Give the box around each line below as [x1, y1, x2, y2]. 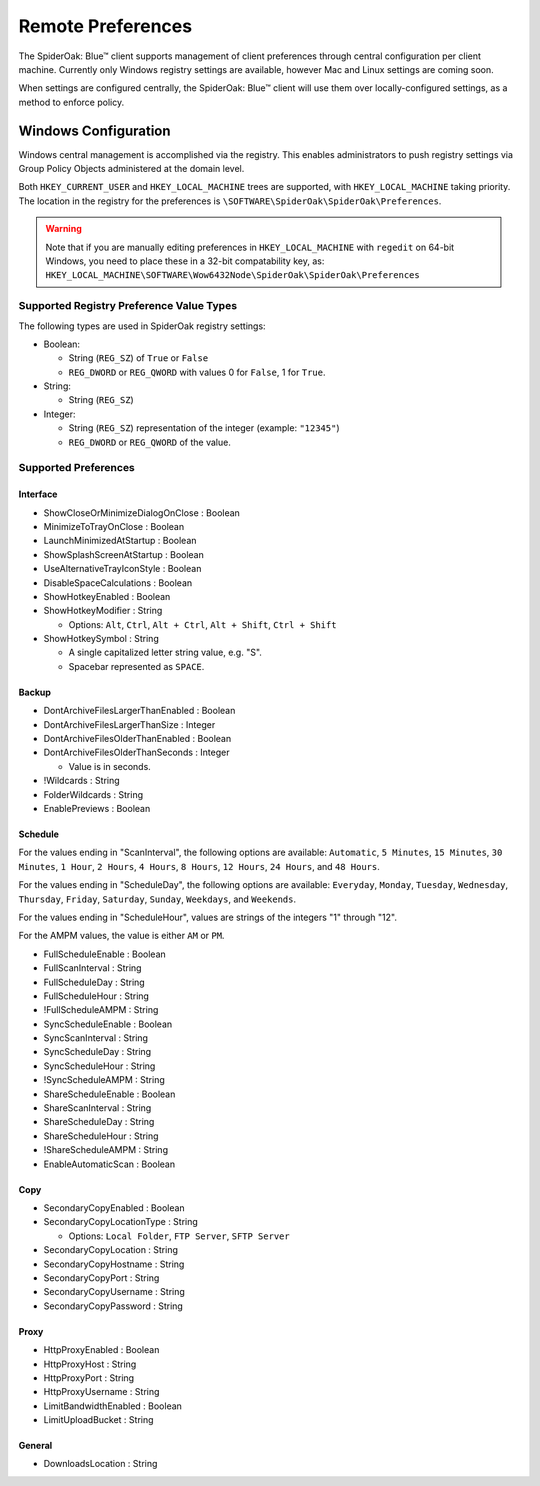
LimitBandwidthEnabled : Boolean [43, 1400, 182, 1412]
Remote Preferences [18, 15, 193, 37]
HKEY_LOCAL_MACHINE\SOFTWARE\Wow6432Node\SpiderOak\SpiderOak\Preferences [45, 270, 420, 281]
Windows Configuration [18, 122, 171, 139]
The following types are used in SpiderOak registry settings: [18, 320, 266, 332]
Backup [18, 686, 52, 698]
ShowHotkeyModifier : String [43, 605, 163, 617]
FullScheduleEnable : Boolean [43, 948, 167, 960]
